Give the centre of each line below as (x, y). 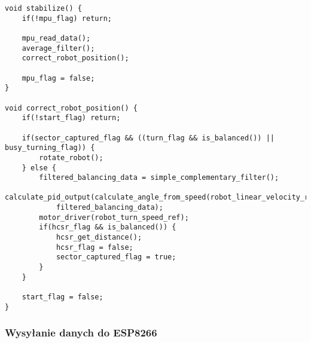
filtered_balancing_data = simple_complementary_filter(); (159, 178)
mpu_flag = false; (58, 78)
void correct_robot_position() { (71, 108)
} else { (39, 168)
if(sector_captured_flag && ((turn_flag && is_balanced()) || (148, 138)
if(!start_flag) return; (71, 118)
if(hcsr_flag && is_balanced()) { (108, 227)
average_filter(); (58, 48)
